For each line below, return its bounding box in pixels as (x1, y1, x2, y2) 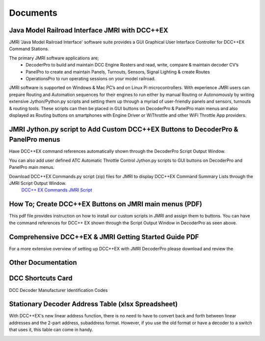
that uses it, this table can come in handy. (9, 327, 93, 333)
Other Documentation (9, 258, 77, 267)
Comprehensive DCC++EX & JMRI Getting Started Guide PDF (9, 233, 199, 241)
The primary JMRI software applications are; (9, 55, 99, 61)
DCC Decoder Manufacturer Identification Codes (9, 287, 108, 293)
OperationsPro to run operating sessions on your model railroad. (26, 76, 156, 82)
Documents (9, 7, 57, 18)
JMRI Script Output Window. (9, 180, 66, 186)
